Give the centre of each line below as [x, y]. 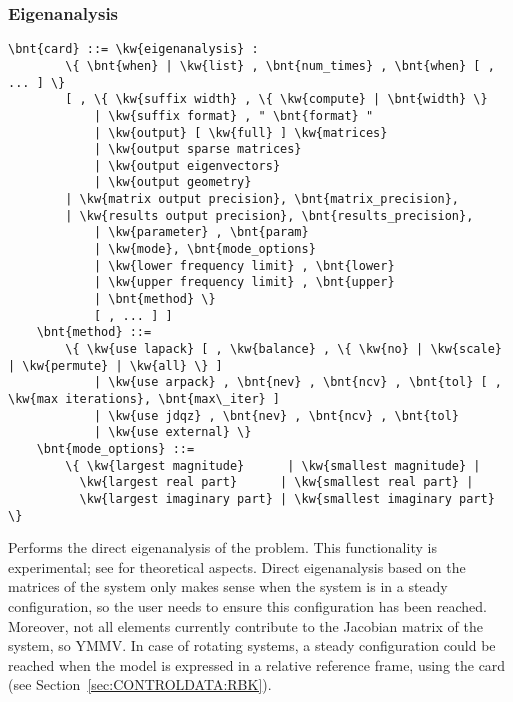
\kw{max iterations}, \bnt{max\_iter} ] [144, 399]
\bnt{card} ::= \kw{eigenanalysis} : [133, 49]
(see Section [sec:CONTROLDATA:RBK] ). [140, 684]
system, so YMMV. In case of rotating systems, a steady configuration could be [252, 645]
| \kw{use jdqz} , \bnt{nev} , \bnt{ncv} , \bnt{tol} [276, 415]
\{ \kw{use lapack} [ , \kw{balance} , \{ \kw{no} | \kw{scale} [283, 349]
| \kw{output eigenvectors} [187, 165]
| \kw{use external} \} [172, 432]
